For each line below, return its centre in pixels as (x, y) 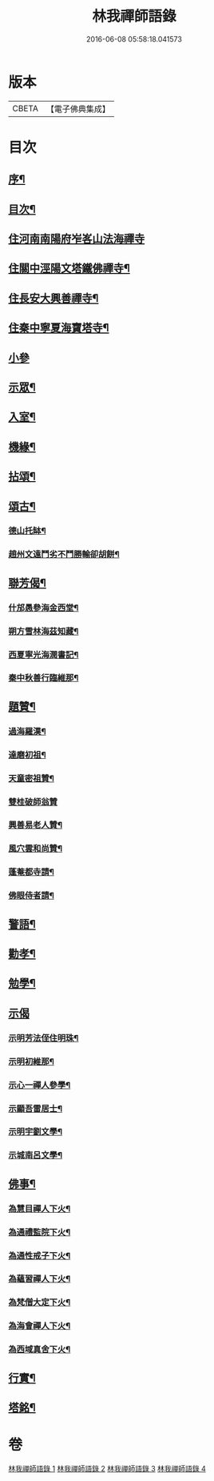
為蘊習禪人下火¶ (40, 1279)
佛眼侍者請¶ (31, 896)
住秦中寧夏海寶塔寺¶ (59, 328)
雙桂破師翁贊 (33, 801)
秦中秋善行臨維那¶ (44, 678)
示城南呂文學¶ (35, 1155)
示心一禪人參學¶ (40, 1085)
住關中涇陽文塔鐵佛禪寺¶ (69, 269)
